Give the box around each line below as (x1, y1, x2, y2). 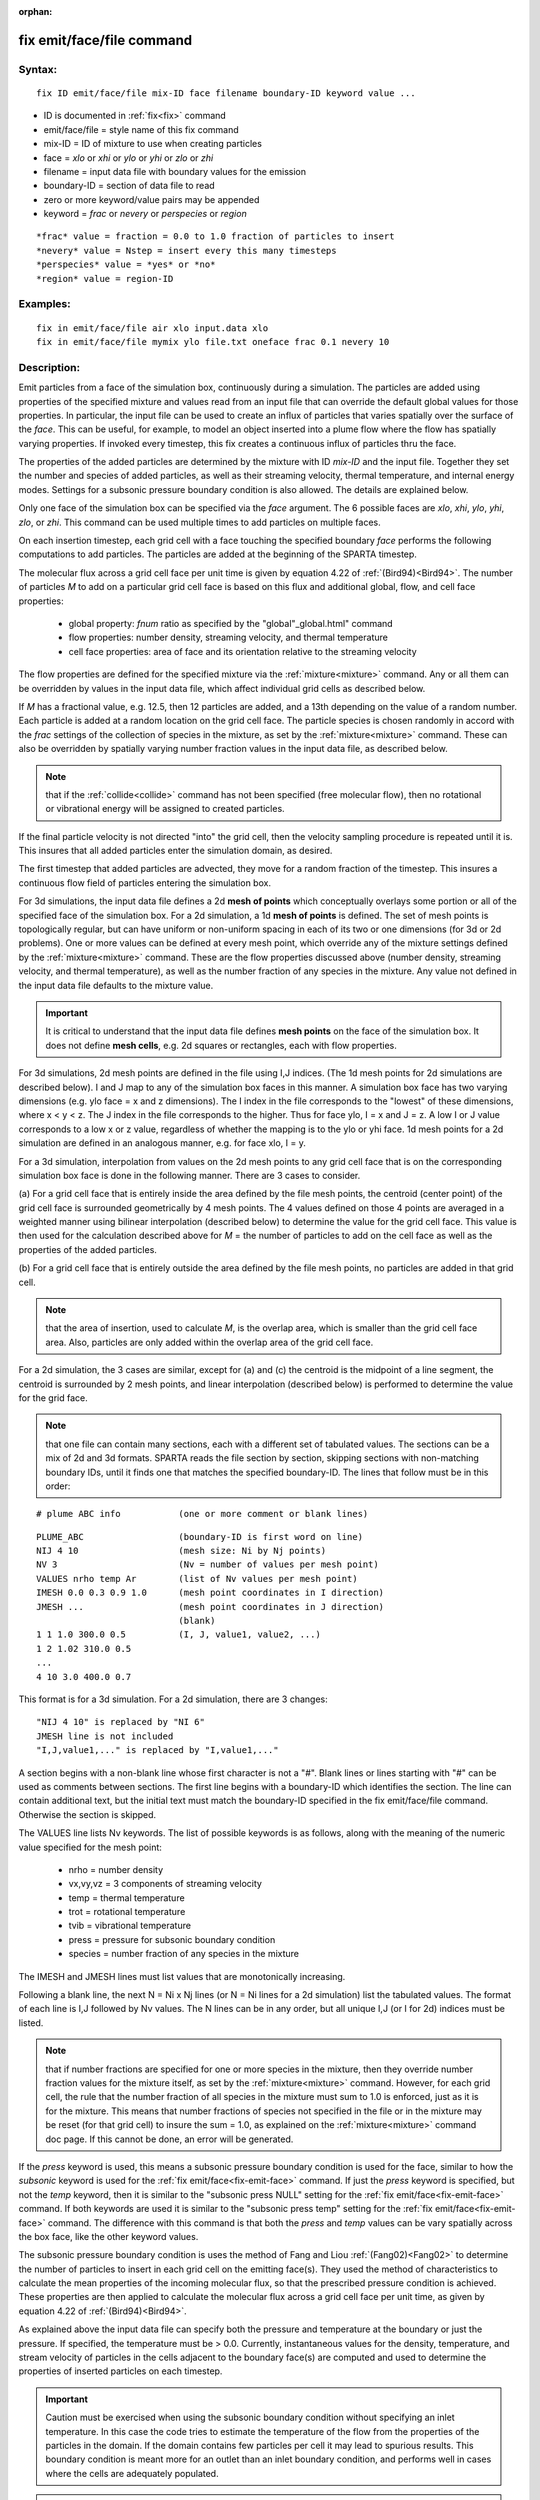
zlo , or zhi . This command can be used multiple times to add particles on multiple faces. (18, 516, 382, 528)
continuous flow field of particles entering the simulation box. (18, 876, 272, 889)
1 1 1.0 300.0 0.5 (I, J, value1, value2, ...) (36, 1629, 322, 1640)
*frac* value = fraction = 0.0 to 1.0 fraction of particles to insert (36, 231, 395, 242)
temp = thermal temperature (68, 1891, 185, 1904)
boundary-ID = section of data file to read (43, 180, 215, 192)
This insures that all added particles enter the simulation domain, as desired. (18, 845, 333, 857)
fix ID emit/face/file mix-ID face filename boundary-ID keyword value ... (36, 87, 416, 99)
